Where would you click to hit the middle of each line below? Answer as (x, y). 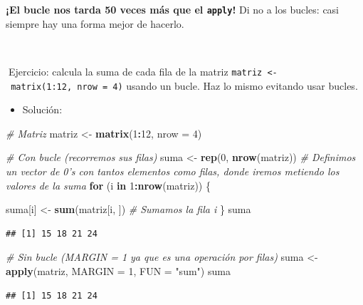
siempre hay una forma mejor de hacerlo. (95, 23)
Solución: (42, 109)
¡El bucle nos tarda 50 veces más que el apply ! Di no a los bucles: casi (173, 9)
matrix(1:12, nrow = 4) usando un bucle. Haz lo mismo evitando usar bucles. (184, 85)
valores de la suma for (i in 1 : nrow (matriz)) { (108, 185)
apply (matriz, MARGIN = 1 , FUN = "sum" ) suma (118, 270)
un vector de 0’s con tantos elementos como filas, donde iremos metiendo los (173, 171)
